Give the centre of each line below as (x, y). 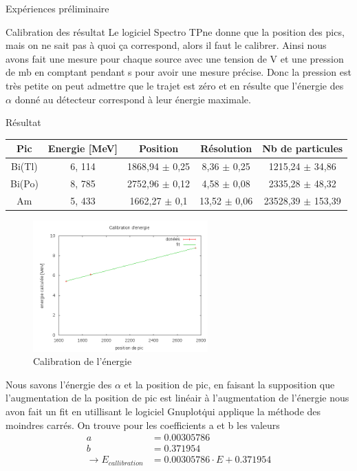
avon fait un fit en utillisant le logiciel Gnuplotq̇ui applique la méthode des (163, 411)
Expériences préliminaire (57, 8)
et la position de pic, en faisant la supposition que (229, 384)
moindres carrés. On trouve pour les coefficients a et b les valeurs (143, 425)
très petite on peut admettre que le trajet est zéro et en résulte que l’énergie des (175, 85)
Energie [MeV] (83, 148)
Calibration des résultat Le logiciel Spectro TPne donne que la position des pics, (175, 31)
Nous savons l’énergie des (59, 384)
